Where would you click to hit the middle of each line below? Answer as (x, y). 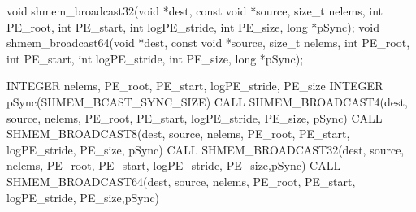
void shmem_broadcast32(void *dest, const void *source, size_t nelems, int (195, 11)
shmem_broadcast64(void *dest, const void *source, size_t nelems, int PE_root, (208, 43)
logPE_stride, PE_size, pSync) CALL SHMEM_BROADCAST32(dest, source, (206, 149)
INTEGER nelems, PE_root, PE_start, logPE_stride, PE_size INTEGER (195, 86)
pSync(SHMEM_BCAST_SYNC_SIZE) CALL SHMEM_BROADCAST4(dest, (207, 101)
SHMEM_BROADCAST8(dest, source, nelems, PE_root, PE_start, (178, 134)
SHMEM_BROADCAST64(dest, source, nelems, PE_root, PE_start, (181, 181)
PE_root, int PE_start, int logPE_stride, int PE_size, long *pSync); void (193, 26)
